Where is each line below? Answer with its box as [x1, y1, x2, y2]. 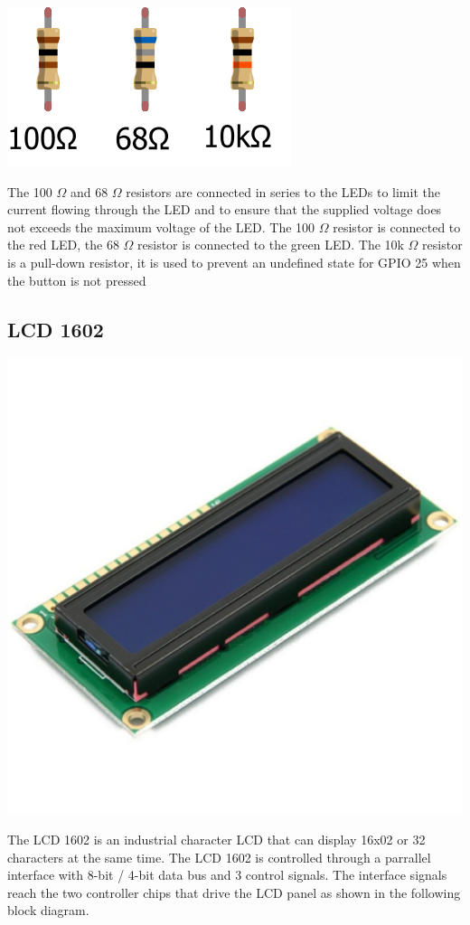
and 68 [70, 182, 108, 201]
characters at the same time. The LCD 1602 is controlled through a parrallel [7, 847, 431, 866]
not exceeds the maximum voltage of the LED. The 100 [7, 217, 315, 236]
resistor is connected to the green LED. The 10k [137, 235, 404, 254]
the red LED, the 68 [7, 235, 119, 254]
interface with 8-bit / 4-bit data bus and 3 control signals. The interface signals [7, 865, 447, 884]
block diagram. [7, 901, 89, 920]
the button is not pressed [7, 270, 146, 289]
